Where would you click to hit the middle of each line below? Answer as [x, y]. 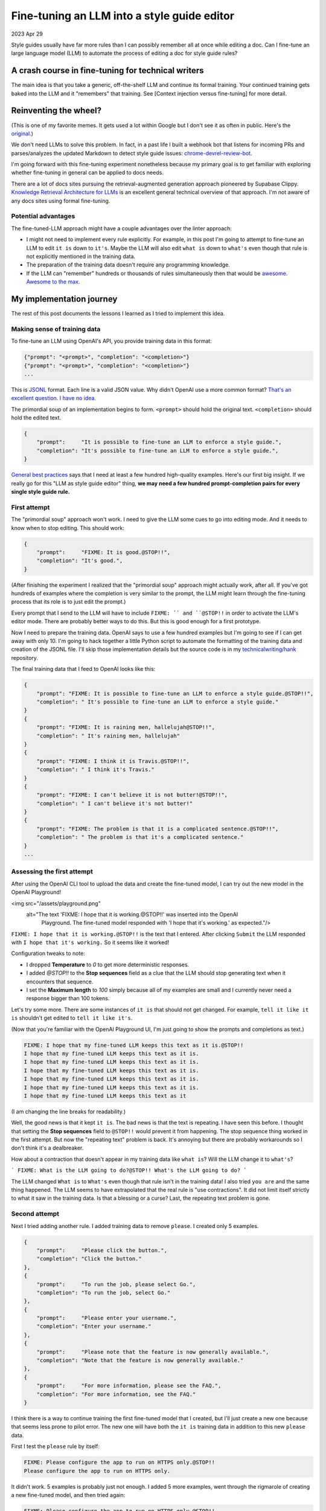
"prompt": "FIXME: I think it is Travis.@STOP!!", [113, 761]
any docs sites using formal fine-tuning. [61, 201]
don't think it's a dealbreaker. [47, 1148]
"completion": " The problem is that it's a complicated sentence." [140, 837]
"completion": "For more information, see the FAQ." [116, 1394]
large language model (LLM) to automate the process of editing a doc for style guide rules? [124, 53]
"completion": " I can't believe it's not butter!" [115, 803]
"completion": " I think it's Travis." [96, 770]
